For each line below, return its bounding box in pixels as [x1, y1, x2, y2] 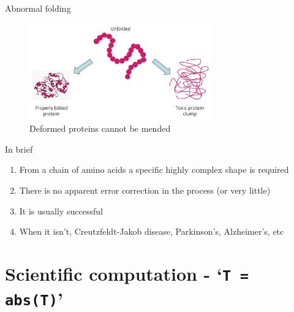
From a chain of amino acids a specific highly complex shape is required [19, 163, 289, 176]
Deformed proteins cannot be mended [29, 122, 171, 135]
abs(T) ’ [5, 286, 63, 311]
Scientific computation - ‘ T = [5, 261, 249, 286]
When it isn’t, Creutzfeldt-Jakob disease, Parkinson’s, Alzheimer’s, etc [19, 225, 284, 238]
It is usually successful [19, 204, 103, 217]
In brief [5, 142, 33, 155]
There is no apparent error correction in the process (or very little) [19, 183, 271, 196]
